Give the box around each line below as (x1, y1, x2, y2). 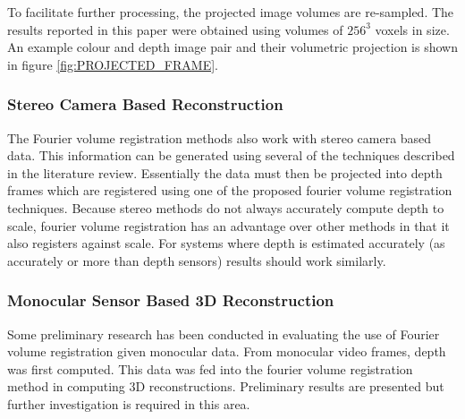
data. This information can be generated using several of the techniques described (7, 146, 455, 165)
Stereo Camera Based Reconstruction (7, 93, 283, 115)
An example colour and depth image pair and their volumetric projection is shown (7, 38, 458, 56)
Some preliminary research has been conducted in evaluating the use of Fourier (7, 324, 440, 343)
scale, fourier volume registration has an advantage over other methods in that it (7, 216, 450, 235)
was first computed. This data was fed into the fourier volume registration (7, 359, 413, 378)
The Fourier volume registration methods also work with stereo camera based (7, 128, 432, 147)
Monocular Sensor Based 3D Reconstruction (7, 289, 334, 312)
